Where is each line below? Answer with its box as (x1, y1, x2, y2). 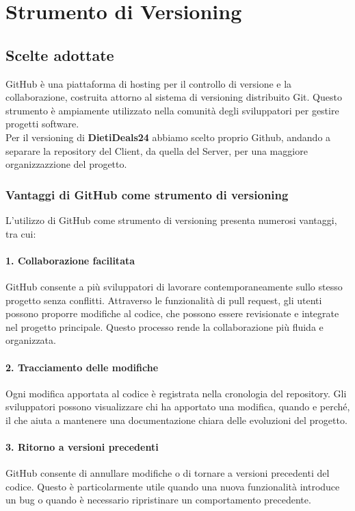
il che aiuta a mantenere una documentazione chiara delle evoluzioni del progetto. (5, 412, 347, 427)
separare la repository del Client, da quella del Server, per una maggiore (5, 143, 308, 158)
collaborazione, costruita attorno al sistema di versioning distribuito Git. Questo (5, 90, 342, 104)
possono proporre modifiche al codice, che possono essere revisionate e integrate (5, 306, 339, 321)
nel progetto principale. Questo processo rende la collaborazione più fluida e (5, 319, 324, 334)
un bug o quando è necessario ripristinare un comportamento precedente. (5, 493, 311, 507)
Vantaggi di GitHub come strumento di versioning (5, 186, 289, 203)
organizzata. (5, 333, 56, 347)
